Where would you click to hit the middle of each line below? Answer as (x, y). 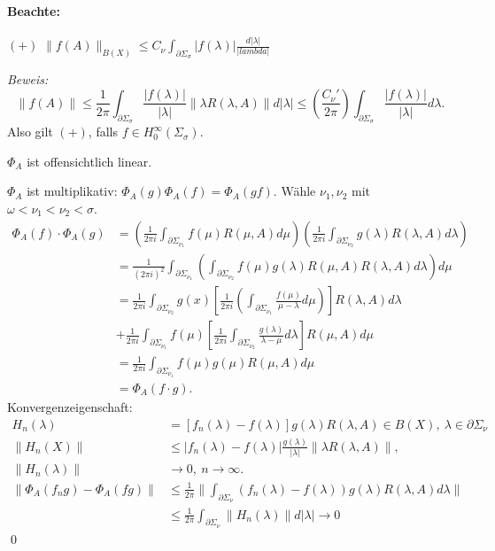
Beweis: (28, 79)
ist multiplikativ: (72, 191)
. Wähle (294, 191)
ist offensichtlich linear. (89, 161)
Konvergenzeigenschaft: (70, 406)
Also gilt (30, 132)
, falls (103, 132)
